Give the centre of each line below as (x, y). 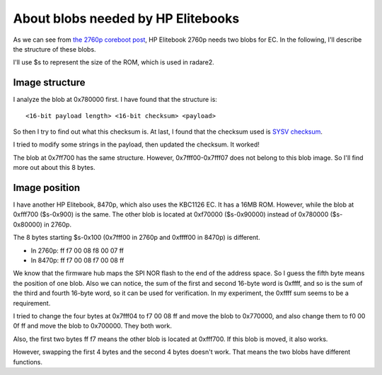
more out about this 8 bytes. (54, 168)
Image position (47, 188)
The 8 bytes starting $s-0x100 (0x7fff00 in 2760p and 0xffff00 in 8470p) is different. (137, 238)
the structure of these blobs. (54, 49)
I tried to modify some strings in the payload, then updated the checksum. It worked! (136, 144)
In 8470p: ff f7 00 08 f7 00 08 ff (77, 260)
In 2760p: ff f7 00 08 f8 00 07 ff (77, 250)
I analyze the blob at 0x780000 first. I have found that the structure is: (115, 100)
